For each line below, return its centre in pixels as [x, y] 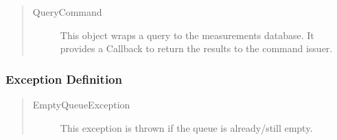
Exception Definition [64, 79]
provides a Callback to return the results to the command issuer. [196, 48]
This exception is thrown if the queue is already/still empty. [186, 127]
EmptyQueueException [81, 104]
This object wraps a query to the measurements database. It [187, 35]
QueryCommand [67, 12]
